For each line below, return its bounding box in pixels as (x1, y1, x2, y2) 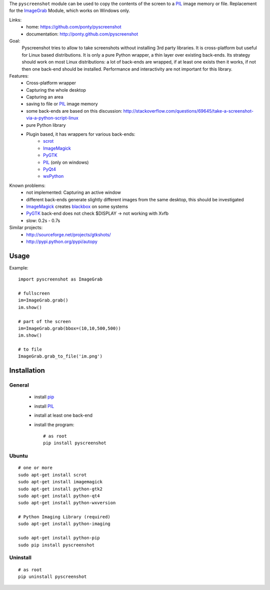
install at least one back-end (34, 412, 92, 418)
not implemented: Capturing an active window (26, 189, 121, 195)
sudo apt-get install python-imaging (18, 521, 111, 527)
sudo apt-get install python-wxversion (18, 500, 116, 506)
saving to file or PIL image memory (26, 101, 98, 107)
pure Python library (26, 122, 66, 128)
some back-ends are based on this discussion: (26, 108, 122, 114)
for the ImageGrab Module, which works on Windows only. (9, 8, 130, 14)
